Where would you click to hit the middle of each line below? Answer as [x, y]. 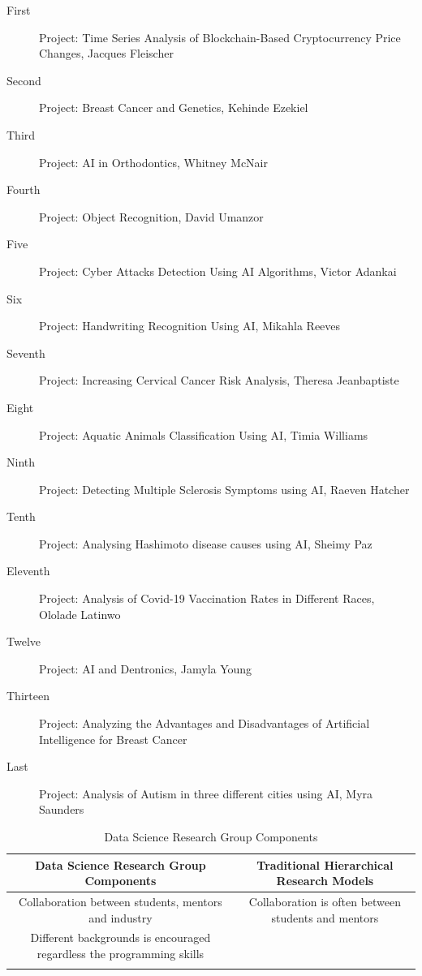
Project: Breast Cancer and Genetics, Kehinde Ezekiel [174, 107]
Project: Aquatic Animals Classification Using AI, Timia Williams [204, 434]
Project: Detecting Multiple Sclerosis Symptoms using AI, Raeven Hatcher [224, 489]
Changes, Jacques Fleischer [106, 53]
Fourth [24, 189]
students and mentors [325, 917]
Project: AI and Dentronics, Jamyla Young [146, 668]
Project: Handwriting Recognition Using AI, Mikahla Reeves [190, 326]
